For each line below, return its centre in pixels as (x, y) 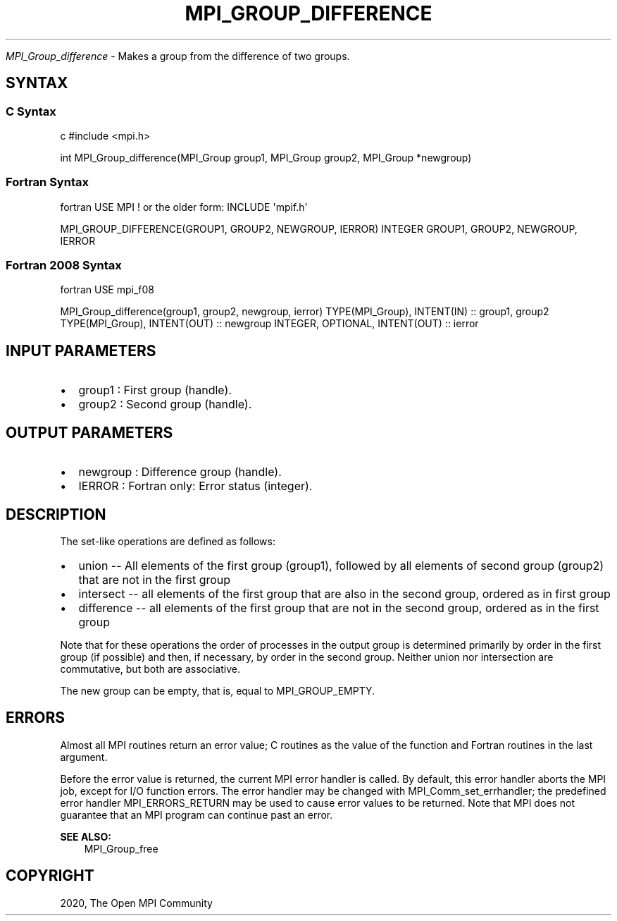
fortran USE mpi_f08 (107, 290)
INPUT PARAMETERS (81, 350)
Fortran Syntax (47, 182)
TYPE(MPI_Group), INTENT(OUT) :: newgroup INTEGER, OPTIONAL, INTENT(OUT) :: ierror (269, 324)
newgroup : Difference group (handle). (180, 472)
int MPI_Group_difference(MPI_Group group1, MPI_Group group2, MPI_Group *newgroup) (266, 157)
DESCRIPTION (56, 514)
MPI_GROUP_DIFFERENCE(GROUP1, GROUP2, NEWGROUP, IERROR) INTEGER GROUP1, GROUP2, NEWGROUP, (319, 228)
